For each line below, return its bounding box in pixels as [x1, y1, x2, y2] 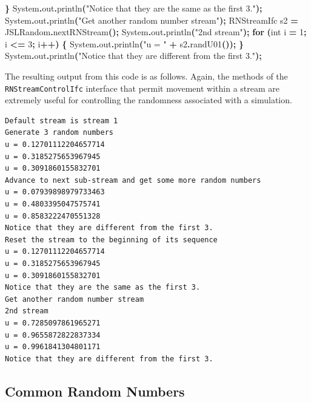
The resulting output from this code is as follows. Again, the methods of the [5, 69, 288, 82]
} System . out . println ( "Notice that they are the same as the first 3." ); [5, 2, 263, 14]
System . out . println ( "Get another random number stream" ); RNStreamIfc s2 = [5, 13, 298, 26]
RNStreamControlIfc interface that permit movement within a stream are [5, 81, 280, 94]
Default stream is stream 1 [5, 116, 118, 125]
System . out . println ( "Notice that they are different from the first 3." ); [5, 49, 262, 62]
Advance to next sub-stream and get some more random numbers [5, 175, 261, 185]
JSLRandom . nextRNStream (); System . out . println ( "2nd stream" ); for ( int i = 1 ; [5, 26, 307, 38]
